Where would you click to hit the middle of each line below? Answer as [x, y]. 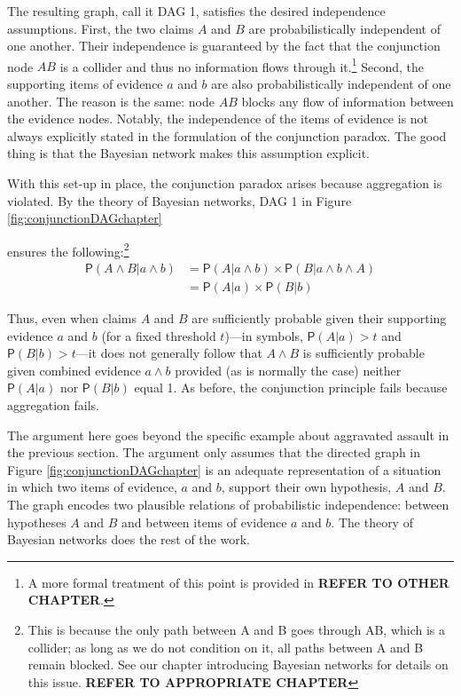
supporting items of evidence [85, 84]
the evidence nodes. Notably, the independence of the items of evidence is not [218, 119]
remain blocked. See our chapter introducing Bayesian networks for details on [238, 664]
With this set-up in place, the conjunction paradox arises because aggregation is [225, 183]
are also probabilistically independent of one [331, 84]
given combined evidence [74, 370]
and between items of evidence [204, 522]
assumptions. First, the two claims [101, 28]
